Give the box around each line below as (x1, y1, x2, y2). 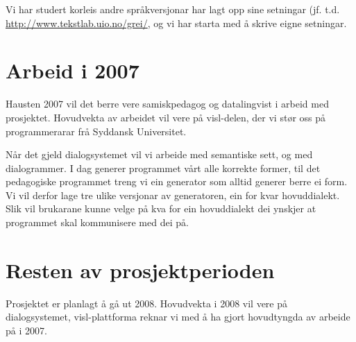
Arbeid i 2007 (6, 56, 139, 85)
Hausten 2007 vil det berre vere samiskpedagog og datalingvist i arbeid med (6, 96, 329, 111)
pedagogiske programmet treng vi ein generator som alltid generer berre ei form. (6, 174, 348, 189)
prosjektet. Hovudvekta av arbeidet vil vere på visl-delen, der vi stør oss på (6, 110, 326, 124)
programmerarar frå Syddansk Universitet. (6, 123, 187, 138)
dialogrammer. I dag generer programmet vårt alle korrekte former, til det (6, 160, 321, 175)
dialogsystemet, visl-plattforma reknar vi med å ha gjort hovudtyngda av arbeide (6, 309, 350, 324)
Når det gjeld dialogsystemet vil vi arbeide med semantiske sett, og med (6, 147, 313, 162)
